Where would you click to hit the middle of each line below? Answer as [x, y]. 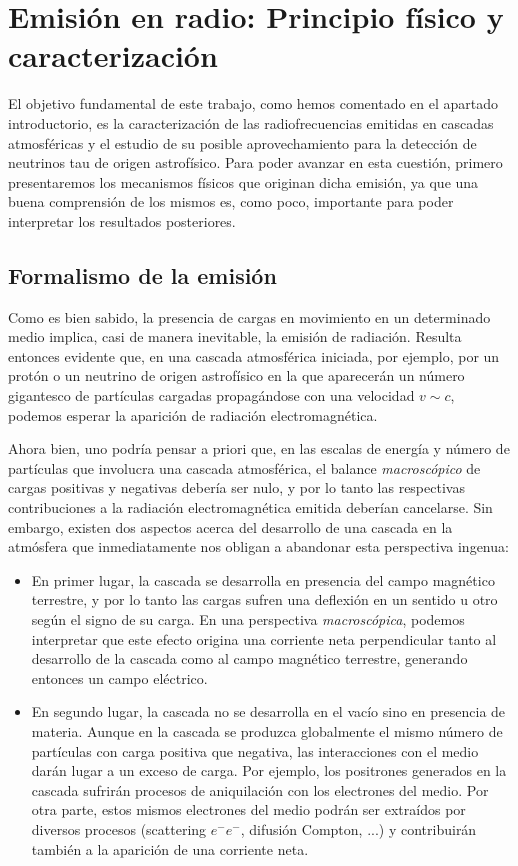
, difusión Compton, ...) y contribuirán [358, 828]
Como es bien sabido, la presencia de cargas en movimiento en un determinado [249, 316]
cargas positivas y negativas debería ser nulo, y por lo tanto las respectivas [236, 487]
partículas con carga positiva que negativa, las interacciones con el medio [255, 750]
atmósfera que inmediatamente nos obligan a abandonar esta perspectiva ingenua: [258, 546]
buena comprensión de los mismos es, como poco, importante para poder [231, 201]
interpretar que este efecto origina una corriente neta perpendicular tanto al [264, 638]
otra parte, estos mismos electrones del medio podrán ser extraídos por [248, 809]
